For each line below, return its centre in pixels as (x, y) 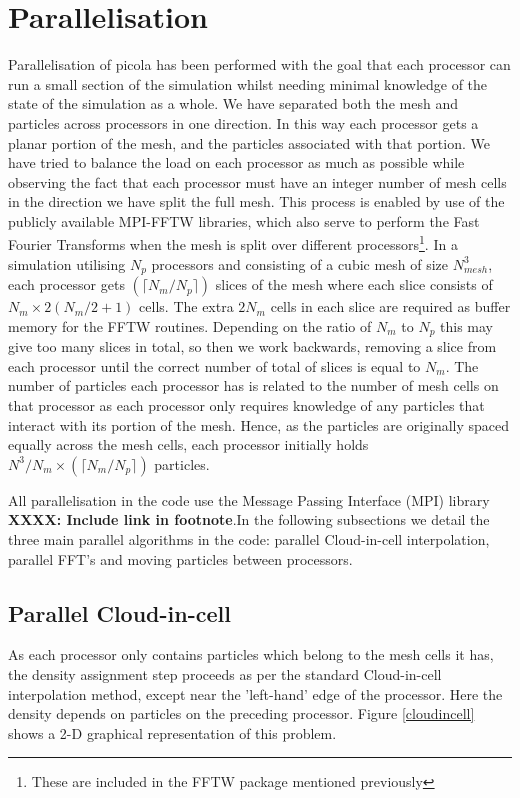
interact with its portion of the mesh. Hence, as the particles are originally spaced (259, 424)
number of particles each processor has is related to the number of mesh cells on (253, 385)
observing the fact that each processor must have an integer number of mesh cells (257, 181)
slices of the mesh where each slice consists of (354, 284)
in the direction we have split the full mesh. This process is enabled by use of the (256, 201)
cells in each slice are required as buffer (390, 306)
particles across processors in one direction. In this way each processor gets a (243, 122)
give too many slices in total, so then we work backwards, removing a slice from (252, 346)
